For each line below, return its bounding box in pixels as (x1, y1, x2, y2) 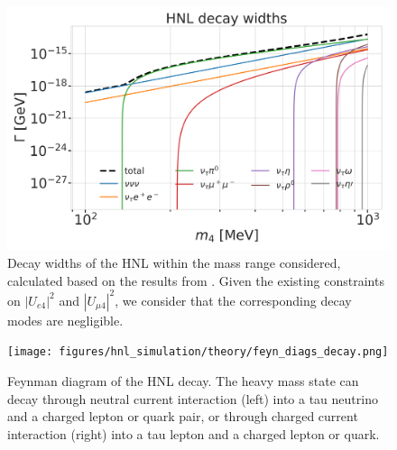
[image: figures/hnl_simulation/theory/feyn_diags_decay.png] (7, 345, 389, 359)
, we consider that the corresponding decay (115, 290, 352, 309)
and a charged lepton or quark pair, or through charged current (7, 407, 358, 426)
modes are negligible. (7, 310, 124, 329)
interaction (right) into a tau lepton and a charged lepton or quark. (7, 424, 380, 443)
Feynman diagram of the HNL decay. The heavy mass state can (7, 372, 359, 390)
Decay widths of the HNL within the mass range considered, (7, 253, 341, 272)
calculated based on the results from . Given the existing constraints (7, 271, 384, 289)
